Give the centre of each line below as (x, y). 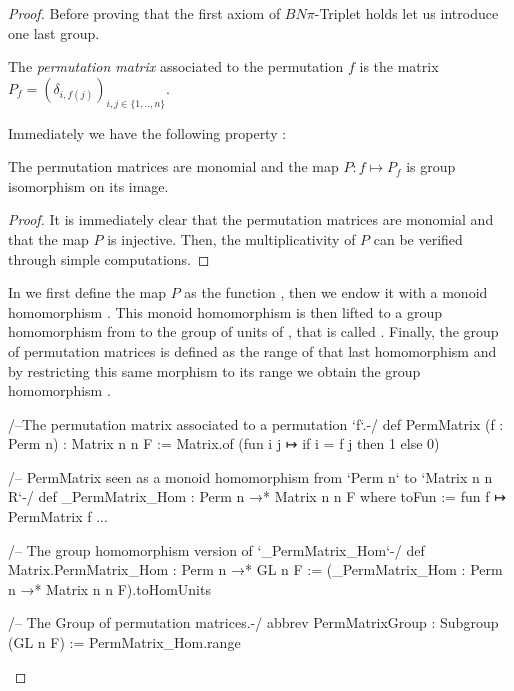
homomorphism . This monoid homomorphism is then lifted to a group (225, 311)
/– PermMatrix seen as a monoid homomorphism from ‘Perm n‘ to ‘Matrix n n (250, 476)
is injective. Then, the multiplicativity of (231, 238)
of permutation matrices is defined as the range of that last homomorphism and (252, 350)
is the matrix (399, 66)
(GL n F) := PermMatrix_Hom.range (124, 642)
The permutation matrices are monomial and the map (173, 166)
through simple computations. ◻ (109, 258)
